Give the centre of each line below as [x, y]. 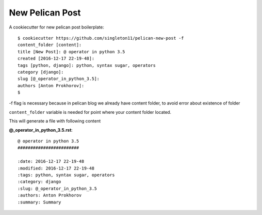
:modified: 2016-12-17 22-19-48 [56, 168]
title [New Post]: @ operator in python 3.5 [72, 52]
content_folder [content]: [50, 45]
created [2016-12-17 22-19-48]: [56, 59]
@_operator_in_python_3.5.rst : [41, 130]
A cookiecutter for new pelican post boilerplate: [57, 27]
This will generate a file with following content [55, 121]
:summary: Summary [40, 202]
